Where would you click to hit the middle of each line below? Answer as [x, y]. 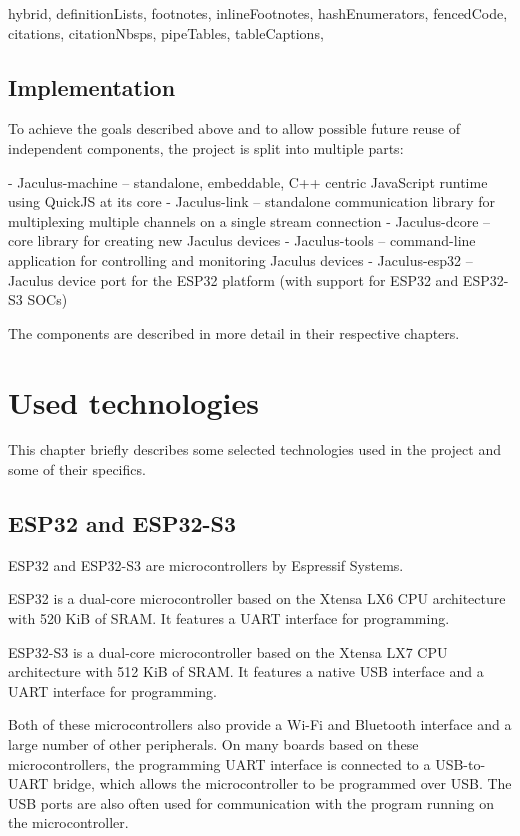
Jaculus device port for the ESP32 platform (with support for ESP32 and [233, 279]
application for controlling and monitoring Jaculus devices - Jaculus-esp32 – [240, 259]
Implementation [92, 86]
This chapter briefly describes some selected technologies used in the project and [254, 449]
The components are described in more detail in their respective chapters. [234, 332]
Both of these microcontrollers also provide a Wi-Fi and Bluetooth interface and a [260, 724]
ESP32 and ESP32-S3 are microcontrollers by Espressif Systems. [206, 564]
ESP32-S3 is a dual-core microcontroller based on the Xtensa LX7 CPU [228, 651]
